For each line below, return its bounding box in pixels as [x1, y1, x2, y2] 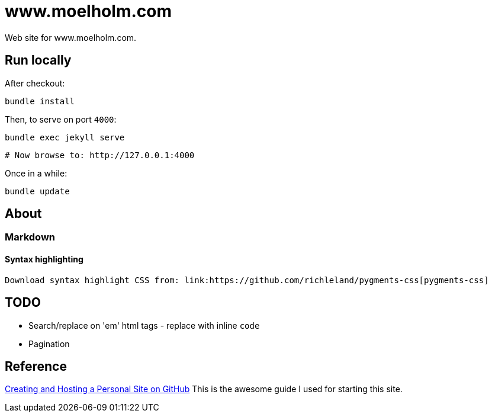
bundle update [5, 186, 70, 196]
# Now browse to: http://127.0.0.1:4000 [5, 150, 195, 160]
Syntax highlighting [5, 254, 83, 265]
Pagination [28, 338, 70, 349]
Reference [5, 358, 67, 374]
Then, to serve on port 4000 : [5, 114, 117, 124]
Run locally [5, 53, 72, 68]
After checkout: [5, 78, 65, 88]
